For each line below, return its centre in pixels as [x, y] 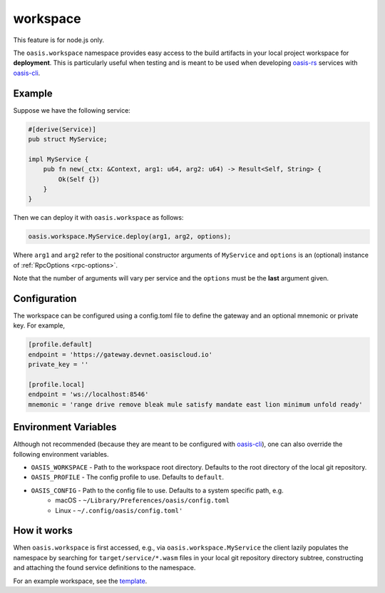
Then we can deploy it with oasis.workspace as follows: [98, 218]
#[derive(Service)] [62, 129]
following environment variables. [61, 454]
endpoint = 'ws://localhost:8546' [88, 395]
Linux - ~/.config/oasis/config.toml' [119, 510]
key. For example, [39, 325]
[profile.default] [60, 345]
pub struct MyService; [68, 139]
